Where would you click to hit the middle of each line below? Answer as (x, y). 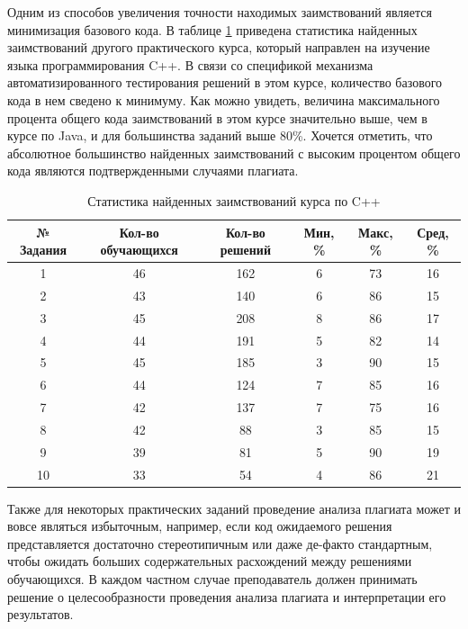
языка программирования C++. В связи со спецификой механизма (190, 64)
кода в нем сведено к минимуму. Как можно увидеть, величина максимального (224, 99)
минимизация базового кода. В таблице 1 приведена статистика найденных (212, 29)
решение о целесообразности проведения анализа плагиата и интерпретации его (227, 596)
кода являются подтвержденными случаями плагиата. (153, 171)
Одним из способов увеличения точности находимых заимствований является (220, 12)
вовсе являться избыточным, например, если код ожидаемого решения (200, 526)
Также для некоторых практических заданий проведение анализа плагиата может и (234, 508)
